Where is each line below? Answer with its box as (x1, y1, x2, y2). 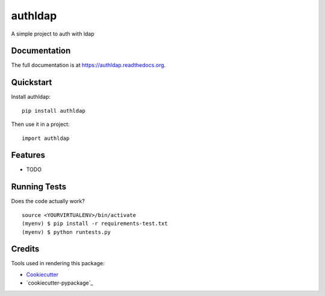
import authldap (22, 134, 70, 142)
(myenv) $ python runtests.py (22, 228, 111, 235)
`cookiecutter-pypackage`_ (26, 279, 93, 286)
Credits (11, 244, 40, 254)
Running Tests (11, 181, 66, 192)
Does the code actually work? (11, 198, 85, 205)
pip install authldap (22, 107, 85, 114)
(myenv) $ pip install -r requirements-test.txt (22, 220, 168, 227)
